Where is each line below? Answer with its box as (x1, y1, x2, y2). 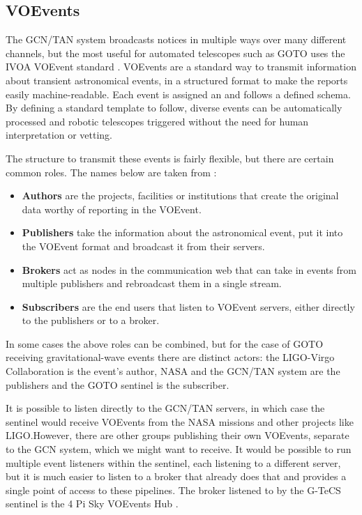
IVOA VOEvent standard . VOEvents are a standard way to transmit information (6, 59, 356, 74)
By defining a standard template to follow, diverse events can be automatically (6, 100, 342, 115)
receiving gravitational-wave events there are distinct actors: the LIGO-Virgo (6, 350, 335, 364)
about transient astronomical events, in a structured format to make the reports (6, 72, 348, 87)
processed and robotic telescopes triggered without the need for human (6, 114, 309, 128)
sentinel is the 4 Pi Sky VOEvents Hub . (6, 496, 179, 511)
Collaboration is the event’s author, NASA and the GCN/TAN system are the (6, 364, 340, 378)
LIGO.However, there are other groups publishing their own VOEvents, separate (6, 428, 349, 443)
